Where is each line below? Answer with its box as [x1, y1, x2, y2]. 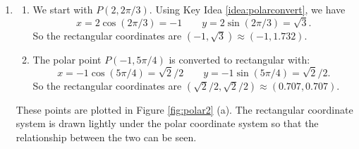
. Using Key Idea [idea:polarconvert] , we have [149, 2, 346, 16]
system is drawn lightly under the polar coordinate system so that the [16, 116, 319, 131]
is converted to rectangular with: [169, 52, 310, 66]
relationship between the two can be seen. [16, 129, 197, 144]
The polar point [32, 52, 102, 66]
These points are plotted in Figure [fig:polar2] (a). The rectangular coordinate [16, 102, 353, 117]
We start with [32, 2, 93, 16]
